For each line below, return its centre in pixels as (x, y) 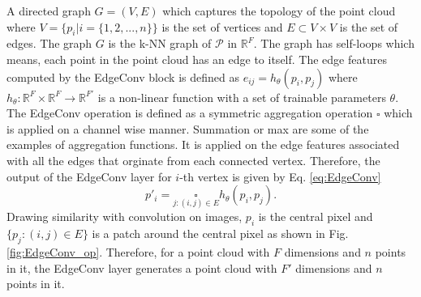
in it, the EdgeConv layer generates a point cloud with (142, 267)
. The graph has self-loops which (334, 43)
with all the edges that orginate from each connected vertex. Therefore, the (193, 160)
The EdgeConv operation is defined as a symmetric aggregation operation (190, 113)
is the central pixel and (316, 216)
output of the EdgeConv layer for (89, 176)
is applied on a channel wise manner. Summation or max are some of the (188, 128)
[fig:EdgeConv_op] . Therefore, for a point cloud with (138, 251)
